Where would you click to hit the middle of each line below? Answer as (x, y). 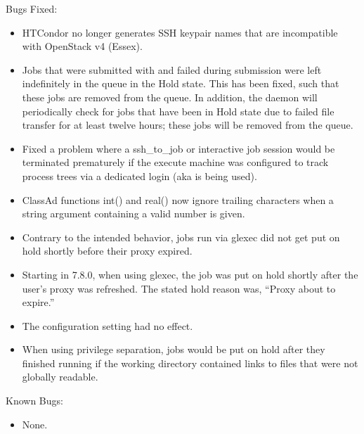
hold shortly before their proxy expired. (107, 251)
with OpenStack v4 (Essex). (82, 46)
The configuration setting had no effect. (108, 325)
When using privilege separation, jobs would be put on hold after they (174, 349)
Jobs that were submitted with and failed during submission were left (172, 69)
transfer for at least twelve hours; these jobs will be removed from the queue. (188, 125)
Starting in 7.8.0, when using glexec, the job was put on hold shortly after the (190, 274)
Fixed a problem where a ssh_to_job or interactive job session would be (178, 148)
